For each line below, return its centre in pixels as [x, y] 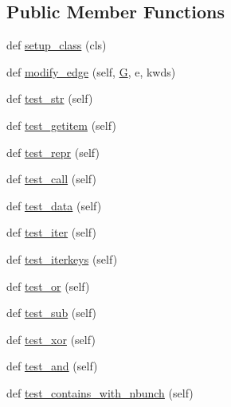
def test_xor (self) [51, 339]
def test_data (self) [54, 205]
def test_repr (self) [53, 152]
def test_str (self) [50, 98]
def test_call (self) [51, 179]
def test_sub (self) [52, 313]
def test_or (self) [48, 286]
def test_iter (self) [51, 232]
